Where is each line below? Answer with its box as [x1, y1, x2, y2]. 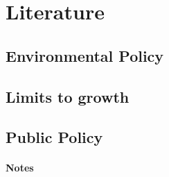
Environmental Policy [6, 44, 164, 66]
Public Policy [6, 126, 103, 148]
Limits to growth [6, 85, 130, 107]
